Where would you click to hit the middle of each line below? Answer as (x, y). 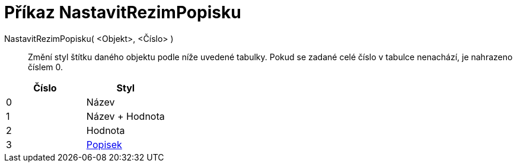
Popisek (104, 144)
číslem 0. (46, 67)
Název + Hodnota (125, 116)
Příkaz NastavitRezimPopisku (123, 12)
